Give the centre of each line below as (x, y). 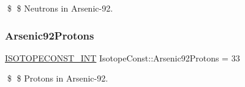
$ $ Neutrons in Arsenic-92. (60, 8)
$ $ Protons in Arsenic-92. (58, 78)
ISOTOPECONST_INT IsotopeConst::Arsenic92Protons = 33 (123, 57)
